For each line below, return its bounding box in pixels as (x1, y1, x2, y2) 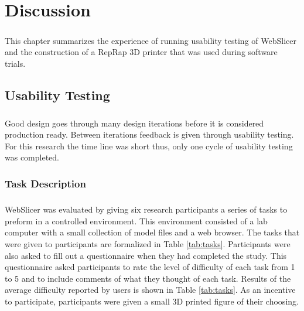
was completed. (5, 151, 60, 163)
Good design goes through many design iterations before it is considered (5, 117, 264, 129)
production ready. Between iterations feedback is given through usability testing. (5, 128, 294, 141)
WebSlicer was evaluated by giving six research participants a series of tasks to (5, 203, 288, 216)
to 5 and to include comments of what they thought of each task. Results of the (5, 272, 291, 284)
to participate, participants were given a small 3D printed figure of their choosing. (5, 295, 299, 307)
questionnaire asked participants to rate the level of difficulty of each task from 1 (5, 261, 295, 273)
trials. (5, 57, 26, 69)
